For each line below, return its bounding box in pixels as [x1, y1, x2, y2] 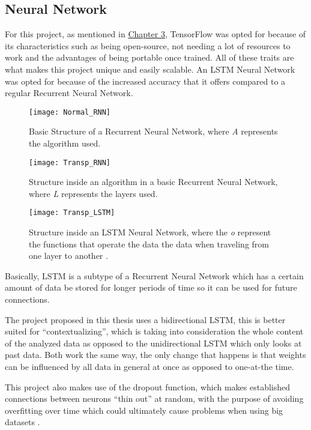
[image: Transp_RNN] [29, 158, 111, 167]
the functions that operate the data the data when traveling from [29, 237, 269, 250]
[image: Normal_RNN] [29, 107, 111, 117]
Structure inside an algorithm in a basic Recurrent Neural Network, [29, 175, 278, 188]
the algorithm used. [29, 137, 101, 150]
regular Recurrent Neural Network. [5, 86, 133, 99]
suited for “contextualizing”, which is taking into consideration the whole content [5, 325, 304, 338]
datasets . [5, 416, 40, 428]
